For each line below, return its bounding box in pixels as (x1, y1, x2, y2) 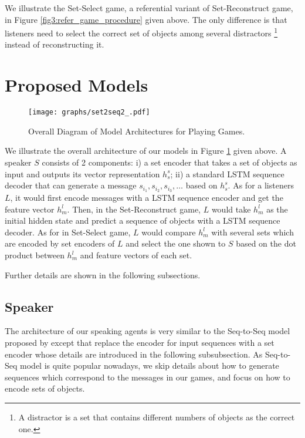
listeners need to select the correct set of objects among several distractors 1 (5, 25, 278, 39)
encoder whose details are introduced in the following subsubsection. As (5, 348, 263, 360)
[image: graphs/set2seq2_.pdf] (28, 108, 150, 117)
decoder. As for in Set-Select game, (5, 225, 131, 238)
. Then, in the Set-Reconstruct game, (67, 203, 201, 215)
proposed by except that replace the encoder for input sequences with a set (5, 336, 274, 348)
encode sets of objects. (5, 382, 85, 395)
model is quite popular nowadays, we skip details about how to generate (20, 359, 279, 372)
